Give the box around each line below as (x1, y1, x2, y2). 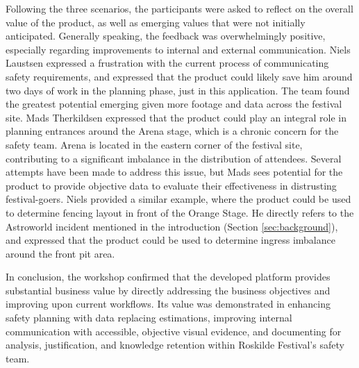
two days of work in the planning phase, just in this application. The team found (6, 83, 350, 97)
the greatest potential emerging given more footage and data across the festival (6, 97, 342, 111)
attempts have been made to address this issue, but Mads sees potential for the (6, 165, 343, 179)
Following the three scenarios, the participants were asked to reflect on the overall (6, 1, 353, 15)
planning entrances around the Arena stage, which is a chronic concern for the (6, 124, 339, 138)
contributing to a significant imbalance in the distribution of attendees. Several (6, 151, 342, 165)
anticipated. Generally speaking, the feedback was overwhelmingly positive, (6, 28, 326, 43)
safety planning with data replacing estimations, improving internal (6, 310, 292, 325)
